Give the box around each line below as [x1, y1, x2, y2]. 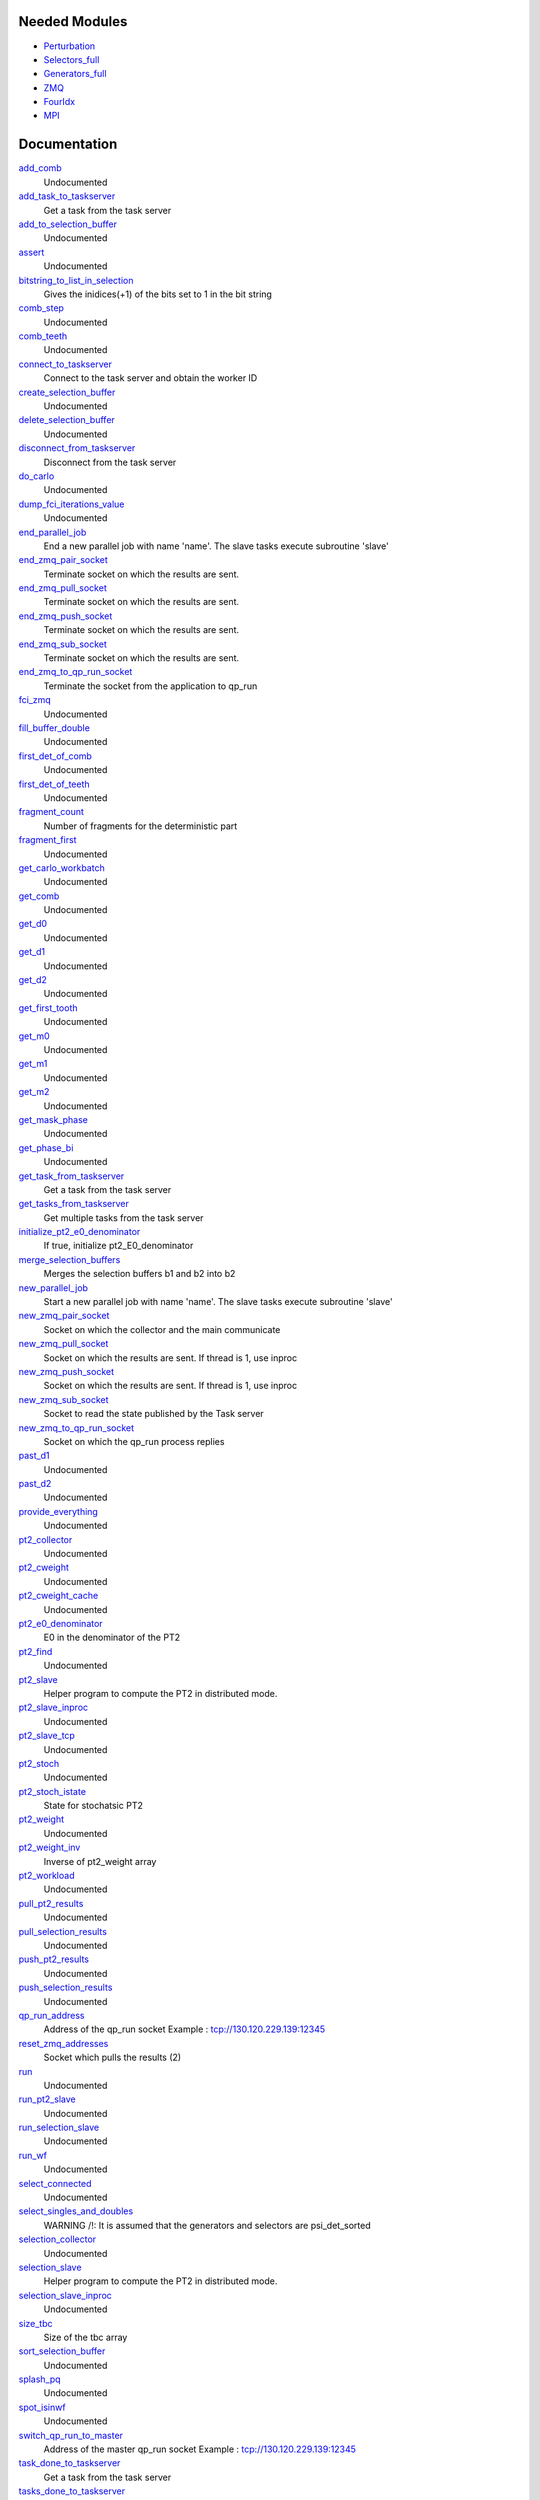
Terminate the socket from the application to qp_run [43, 680, 258, 692]
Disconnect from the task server [43, 456, 177, 468]
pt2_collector [18, 1533, 73, 1545]
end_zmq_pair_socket [18, 554, 109, 566]
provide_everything [18, 1505, 99, 1517]
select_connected [18, 2177, 92, 2189]
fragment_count [18, 806, 85, 818]
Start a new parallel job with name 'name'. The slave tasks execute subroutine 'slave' [43, 1296, 394, 1308]
